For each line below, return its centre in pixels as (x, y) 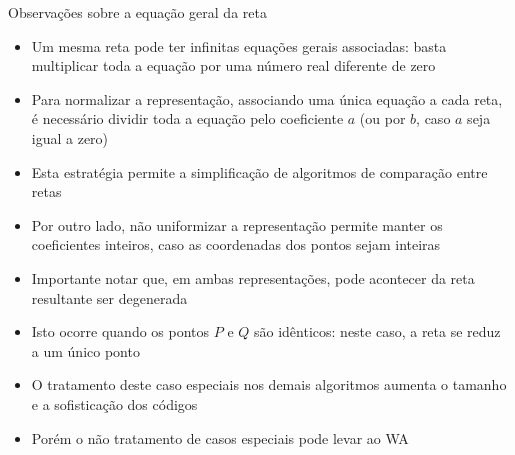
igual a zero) (70, 137)
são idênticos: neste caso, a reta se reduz (377, 331)
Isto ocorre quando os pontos (120, 331)
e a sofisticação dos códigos (114, 403)
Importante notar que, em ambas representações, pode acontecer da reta (253, 277)
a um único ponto (85, 350)
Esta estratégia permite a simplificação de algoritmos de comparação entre (259, 171)
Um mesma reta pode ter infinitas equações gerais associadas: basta (239, 45)
